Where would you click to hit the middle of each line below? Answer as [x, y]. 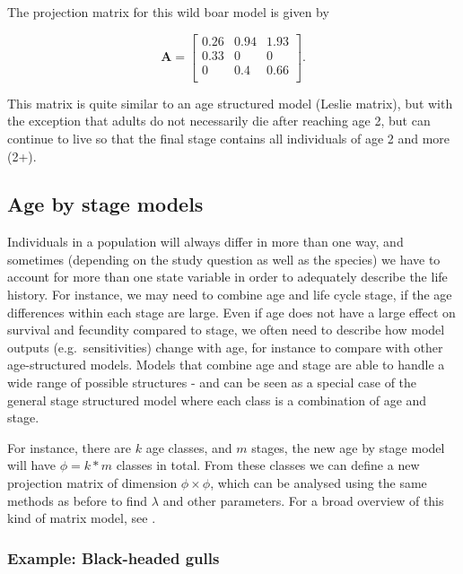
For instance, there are [70, 447]
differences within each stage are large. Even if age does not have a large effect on [231, 312]
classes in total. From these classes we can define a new [268, 465]
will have [32, 465]
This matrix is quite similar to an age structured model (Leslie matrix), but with [230, 103]
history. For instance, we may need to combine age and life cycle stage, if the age [230, 295]
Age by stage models [105, 204]
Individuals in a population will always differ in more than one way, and [205, 242]
